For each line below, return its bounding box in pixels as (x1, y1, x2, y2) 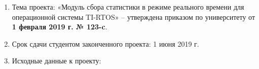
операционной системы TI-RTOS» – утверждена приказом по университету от (12, 11, 255, 22)
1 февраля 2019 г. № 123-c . (12, 21, 107, 32)
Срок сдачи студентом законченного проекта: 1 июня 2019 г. (12, 38, 199, 49)
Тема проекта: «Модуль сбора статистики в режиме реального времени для (12, 2, 244, 12)
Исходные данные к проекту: (12, 55, 101, 66)
